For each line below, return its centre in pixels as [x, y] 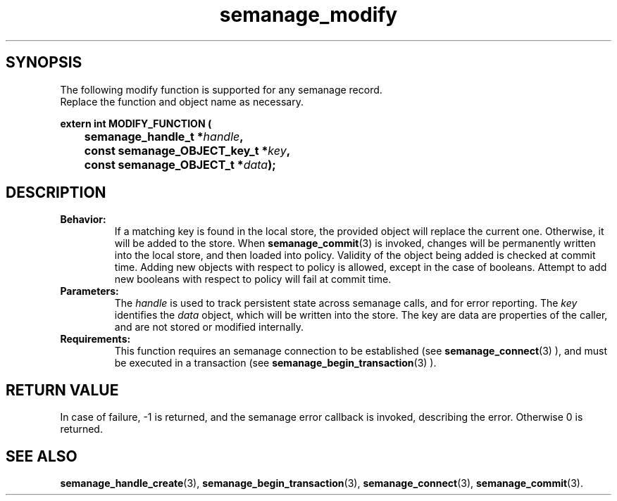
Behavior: [83, 220]
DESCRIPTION [56, 193]
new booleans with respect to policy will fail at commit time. [253, 279]
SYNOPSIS [44, 63]
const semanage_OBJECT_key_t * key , [187, 150]
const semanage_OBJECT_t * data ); [180, 164]
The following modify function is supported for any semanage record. [221, 89]
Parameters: [89, 291]
